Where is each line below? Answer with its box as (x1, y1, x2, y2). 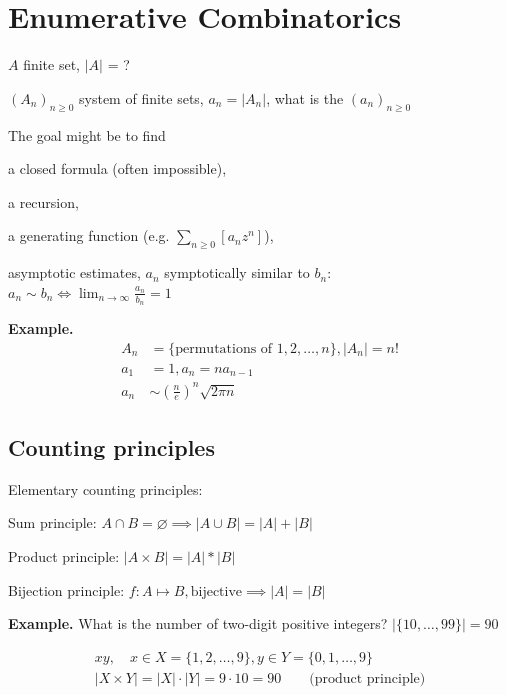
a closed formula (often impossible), (8, 158, 227, 179)
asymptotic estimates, (8, 262, 141, 283)
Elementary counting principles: (8, 478, 203, 499)
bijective (190, 584, 243, 599)
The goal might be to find (8, 124, 166, 145)
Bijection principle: (8, 579, 125, 600)
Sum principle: (8, 512, 97, 533)
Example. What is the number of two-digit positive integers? (8, 613, 388, 634)
